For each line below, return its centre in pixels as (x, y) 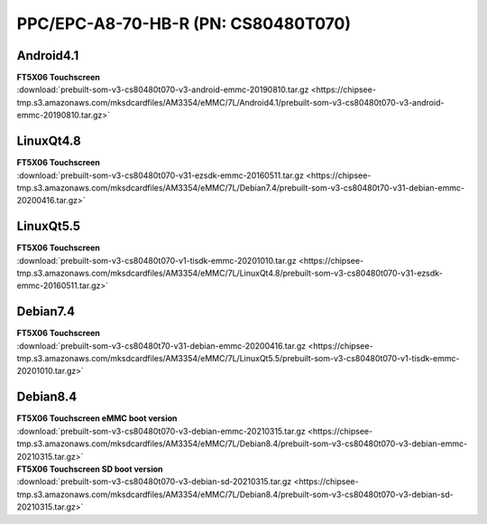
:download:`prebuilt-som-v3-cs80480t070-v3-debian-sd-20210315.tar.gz (154, 482)
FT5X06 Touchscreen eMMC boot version (97, 418)
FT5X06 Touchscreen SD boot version (90, 469)
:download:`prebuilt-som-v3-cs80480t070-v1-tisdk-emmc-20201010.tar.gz (156, 260)
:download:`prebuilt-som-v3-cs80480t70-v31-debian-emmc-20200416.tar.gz (161, 346)
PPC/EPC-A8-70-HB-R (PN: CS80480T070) (184, 23)
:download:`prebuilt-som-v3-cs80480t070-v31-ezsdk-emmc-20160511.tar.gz (160, 175)
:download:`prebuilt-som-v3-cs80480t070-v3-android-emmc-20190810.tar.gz (163, 89)
